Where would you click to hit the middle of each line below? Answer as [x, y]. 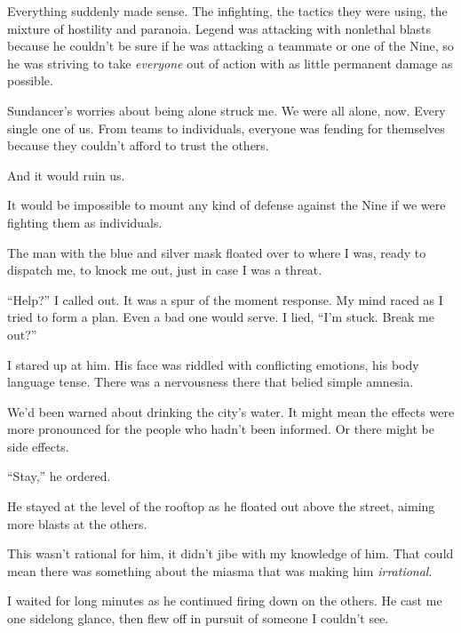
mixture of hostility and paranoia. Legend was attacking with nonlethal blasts [219, 28]
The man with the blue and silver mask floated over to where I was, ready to [217, 252]
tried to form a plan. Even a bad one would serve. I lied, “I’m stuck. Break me [221, 317]
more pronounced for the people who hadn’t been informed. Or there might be [221, 429]
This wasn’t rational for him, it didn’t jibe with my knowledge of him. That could [230, 553]
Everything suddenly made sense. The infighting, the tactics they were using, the [227, 11]
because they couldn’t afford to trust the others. [138, 145]
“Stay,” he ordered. [59, 476]
